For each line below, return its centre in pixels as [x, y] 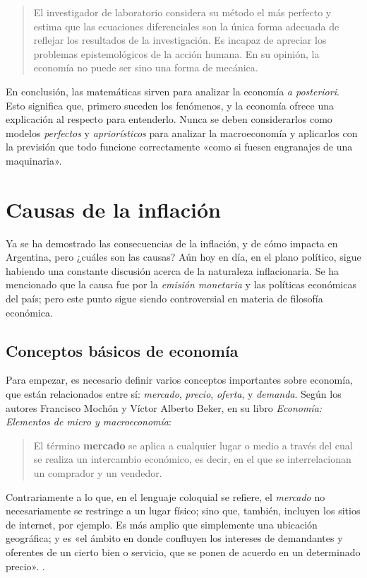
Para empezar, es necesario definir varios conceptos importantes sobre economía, [180, 380]
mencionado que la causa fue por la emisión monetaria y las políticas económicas [181, 284]
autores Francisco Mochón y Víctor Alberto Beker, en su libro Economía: [164, 407]
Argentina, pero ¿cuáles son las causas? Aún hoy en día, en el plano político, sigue [183, 257]
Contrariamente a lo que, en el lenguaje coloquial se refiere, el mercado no [166, 496]
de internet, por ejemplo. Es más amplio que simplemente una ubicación [162, 524]
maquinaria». [34, 160]
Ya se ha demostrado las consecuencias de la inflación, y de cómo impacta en [172, 243]
